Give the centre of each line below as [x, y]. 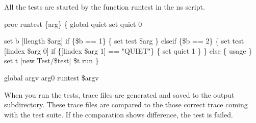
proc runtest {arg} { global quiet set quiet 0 [73, 24]
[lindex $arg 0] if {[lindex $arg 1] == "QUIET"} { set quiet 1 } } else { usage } [128, 50]
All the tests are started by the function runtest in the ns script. [105, 7]
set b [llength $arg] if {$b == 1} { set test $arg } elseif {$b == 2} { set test [124, 41]
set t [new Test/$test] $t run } [52, 60]
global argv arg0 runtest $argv [52, 77]
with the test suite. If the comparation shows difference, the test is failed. [119, 114]
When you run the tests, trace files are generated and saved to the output [119, 94]
